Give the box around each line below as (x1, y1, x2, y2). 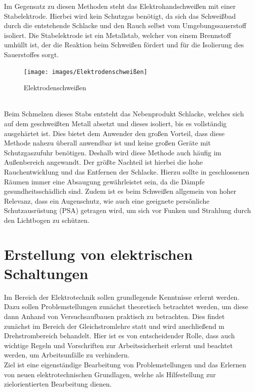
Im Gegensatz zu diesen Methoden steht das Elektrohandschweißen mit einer (4, 1, 236, 11)
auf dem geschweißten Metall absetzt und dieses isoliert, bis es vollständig (4, 118, 227, 128)
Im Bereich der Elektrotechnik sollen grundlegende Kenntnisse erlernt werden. (4, 291, 240, 302)
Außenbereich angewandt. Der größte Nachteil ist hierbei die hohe (4, 157, 203, 167)
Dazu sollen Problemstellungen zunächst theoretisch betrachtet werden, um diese (4, 301, 249, 312)
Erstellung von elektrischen (4, 244, 193, 264)
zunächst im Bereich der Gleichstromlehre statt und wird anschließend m (4, 321, 224, 331)
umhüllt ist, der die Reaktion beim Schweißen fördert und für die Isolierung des (4, 39, 244, 50)
